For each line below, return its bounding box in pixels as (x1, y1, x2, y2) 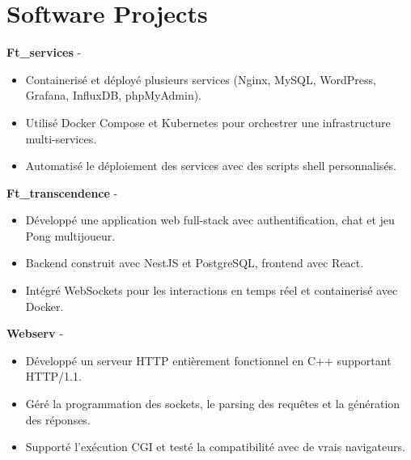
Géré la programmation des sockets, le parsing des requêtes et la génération (25, 395, 400, 412)
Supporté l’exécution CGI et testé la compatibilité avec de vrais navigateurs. (25, 438, 405, 455)
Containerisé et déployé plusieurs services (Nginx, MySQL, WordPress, (25, 70, 376, 87)
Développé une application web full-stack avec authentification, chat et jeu (25, 211, 395, 228)
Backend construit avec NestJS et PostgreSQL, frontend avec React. (25, 254, 364, 271)
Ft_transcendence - (6, 184, 118, 201)
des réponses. (25, 411, 91, 428)
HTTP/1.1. (25, 368, 82, 385)
